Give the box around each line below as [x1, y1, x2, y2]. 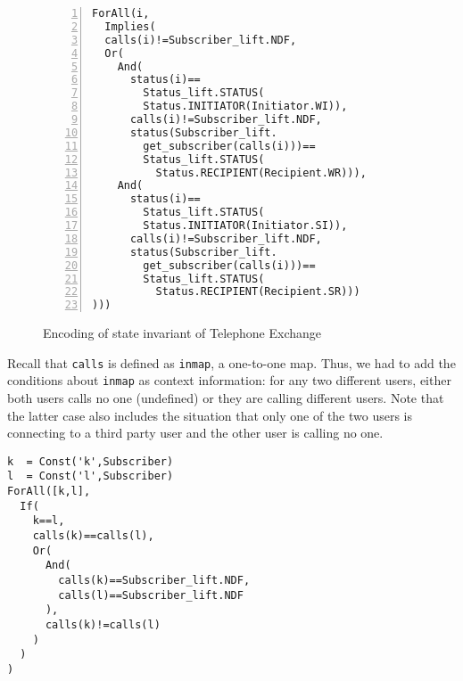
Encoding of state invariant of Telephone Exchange [43, 324, 322, 342]
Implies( [104, 20, 156, 33]
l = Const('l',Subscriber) [7, 470, 174, 483]
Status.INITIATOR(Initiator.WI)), [143, 100, 348, 113]
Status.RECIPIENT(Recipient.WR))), [155, 166, 367, 179]
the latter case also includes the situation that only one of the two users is [7, 406, 413, 424]
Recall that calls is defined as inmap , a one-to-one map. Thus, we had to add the [7, 353, 456, 372]
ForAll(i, [92, 7, 150, 20]
